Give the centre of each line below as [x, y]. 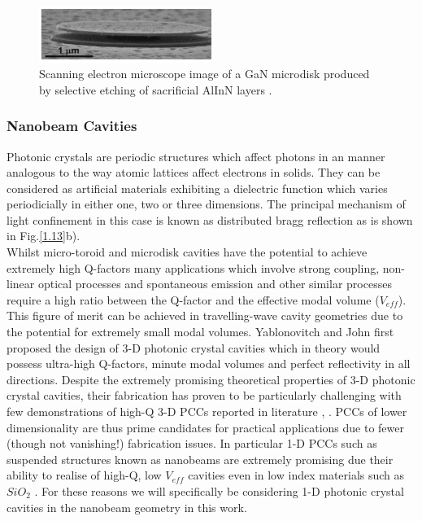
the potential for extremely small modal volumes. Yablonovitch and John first [200, 332]
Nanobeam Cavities [72, 126]
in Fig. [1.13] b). [44, 236]
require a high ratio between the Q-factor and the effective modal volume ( [193, 299]
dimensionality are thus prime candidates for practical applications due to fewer [205, 427]
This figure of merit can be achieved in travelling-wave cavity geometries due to [205, 315]
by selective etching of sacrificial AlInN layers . [156, 89]
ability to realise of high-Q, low [84, 475]
